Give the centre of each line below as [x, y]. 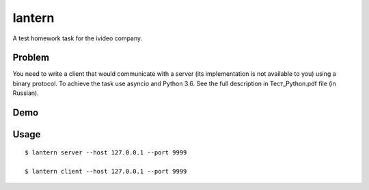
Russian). [26, 93]
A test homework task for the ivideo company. [78, 38]
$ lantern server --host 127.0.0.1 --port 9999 [106, 152]
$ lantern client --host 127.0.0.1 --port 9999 [106, 172]
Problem [31, 58]
